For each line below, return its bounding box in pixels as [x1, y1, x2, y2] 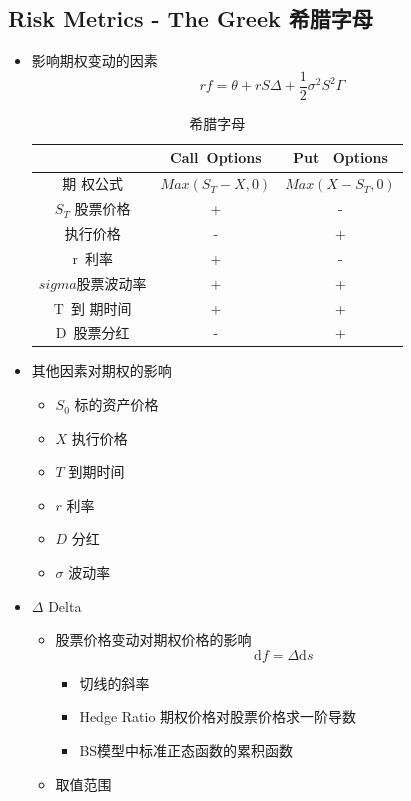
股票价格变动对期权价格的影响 [55, 629, 252, 650]
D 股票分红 [55, 322, 130, 343]
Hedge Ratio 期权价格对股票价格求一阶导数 [79, 706, 357, 727]
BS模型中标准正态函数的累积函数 [79, 739, 294, 760]
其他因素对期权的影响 [31, 360, 172, 381]
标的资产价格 [74, 394, 159, 415]
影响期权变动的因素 [31, 50, 158, 71]
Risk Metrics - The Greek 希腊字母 [8, 3, 373, 34]
